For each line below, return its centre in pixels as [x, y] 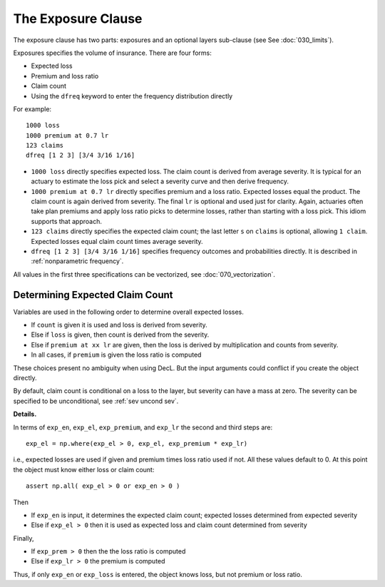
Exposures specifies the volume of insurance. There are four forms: [112, 53]
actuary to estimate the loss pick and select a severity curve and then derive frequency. [160, 181]
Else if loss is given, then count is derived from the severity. [120, 335]
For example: [32, 109]
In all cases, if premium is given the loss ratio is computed [116, 355]
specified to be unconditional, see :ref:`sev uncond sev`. [96, 401]
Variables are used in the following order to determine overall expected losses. [128, 312]
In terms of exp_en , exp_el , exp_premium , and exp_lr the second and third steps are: [143, 427]
